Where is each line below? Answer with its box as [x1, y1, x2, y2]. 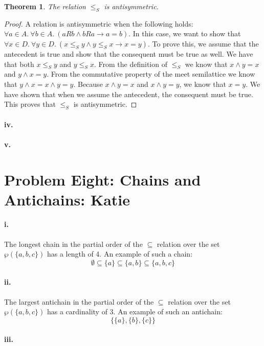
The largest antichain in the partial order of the [4, 296, 154, 307]
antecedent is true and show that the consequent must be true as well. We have [4, 48, 253, 59]
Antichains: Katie [4, 189, 130, 210]
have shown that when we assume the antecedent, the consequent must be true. [4, 88, 253, 99]
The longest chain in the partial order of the [4, 238, 143, 249]
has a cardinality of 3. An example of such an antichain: [47, 306, 223, 317]
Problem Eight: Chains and [4, 169, 201, 190]
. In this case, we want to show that [128, 28, 241, 39]
